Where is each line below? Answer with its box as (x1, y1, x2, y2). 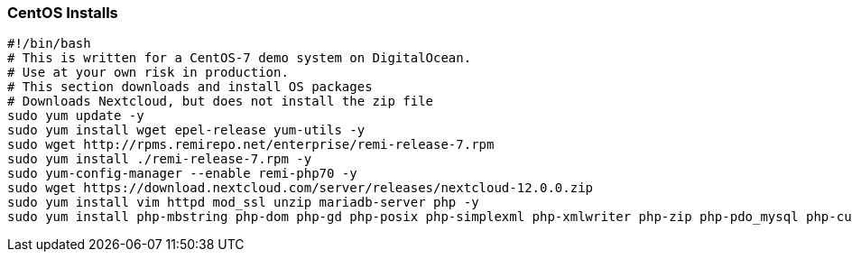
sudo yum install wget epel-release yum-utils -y (7, 123, 366, 138)
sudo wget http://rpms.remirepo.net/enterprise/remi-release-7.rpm (7, 137, 495, 153)
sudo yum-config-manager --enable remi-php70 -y (7, 166, 357, 181)
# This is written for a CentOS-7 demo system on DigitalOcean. (7, 51, 472, 66)
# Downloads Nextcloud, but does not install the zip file (7, 94, 434, 109)
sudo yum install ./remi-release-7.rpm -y (7, 152, 312, 167)
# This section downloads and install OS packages (7, 79, 373, 95)
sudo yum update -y (7, 108, 144, 124)
